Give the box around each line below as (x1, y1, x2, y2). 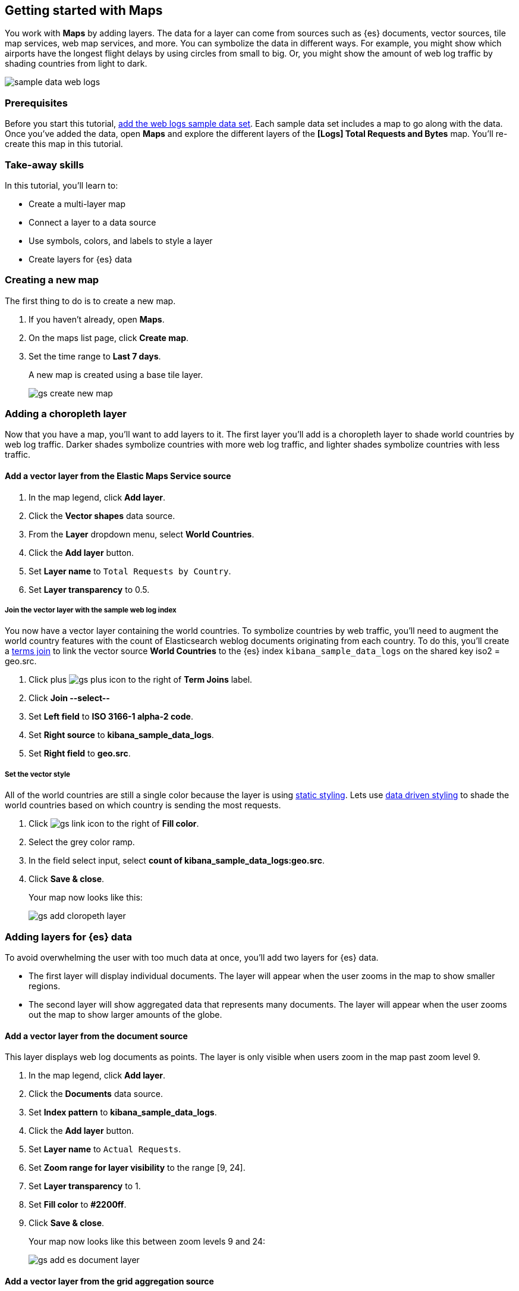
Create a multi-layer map (29, 198, 126, 209)
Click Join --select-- (29, 693, 110, 704)
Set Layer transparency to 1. (29, 1181, 141, 1192)
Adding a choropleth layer (5, 408, 127, 420)
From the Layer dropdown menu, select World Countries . (29, 529, 254, 539)
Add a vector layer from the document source (5, 1030, 188, 1041)
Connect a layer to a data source (29, 217, 156, 227)
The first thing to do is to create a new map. (5, 295, 176, 306)
